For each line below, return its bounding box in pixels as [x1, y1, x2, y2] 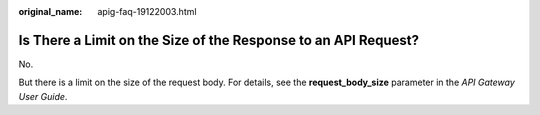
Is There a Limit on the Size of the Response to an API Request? [18, 31, 420, 49]
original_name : [18, 6, 83, 17]
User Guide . [18, 90, 68, 102]
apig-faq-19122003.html [97, 6, 197, 17]
